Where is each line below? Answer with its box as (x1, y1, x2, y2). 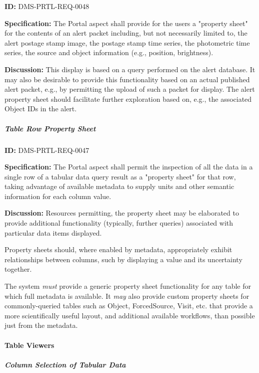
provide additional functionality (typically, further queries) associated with (4, 218, 233, 228)
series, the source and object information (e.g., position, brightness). (4, 47, 213, 58)
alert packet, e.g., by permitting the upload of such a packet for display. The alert (4, 84, 255, 94)
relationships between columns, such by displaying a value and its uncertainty (4, 254, 242, 264)
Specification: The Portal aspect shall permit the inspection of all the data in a (4, 161, 253, 172)
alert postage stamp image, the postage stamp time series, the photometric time (4, 37, 250, 48)
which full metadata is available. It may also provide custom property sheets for (4, 290, 249, 301)
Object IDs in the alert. (4, 103, 77, 114)
